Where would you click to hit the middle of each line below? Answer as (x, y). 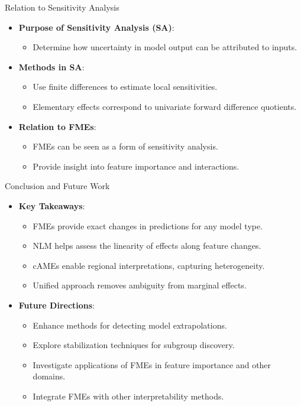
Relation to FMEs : (57, 126)
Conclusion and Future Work (57, 186)
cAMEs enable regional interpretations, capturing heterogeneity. (149, 265)
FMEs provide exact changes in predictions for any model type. (148, 225)
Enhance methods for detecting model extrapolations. (130, 325)
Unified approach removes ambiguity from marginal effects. (140, 285)
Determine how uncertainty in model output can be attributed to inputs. (165, 47)
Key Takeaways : (52, 205)
